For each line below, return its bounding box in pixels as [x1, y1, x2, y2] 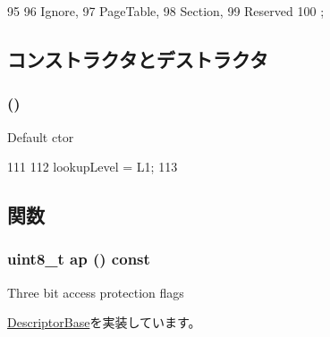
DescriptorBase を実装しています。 [7, 313, 201, 332]
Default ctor [7, 127, 74, 146]
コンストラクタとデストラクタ [7, 45, 268, 72]
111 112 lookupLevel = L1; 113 [7, 157, 178, 176]
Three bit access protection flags [7, 282, 184, 301]
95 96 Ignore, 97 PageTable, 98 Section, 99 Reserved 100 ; [7, 2, 325, 20]
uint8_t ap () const [7, 248, 150, 270]
